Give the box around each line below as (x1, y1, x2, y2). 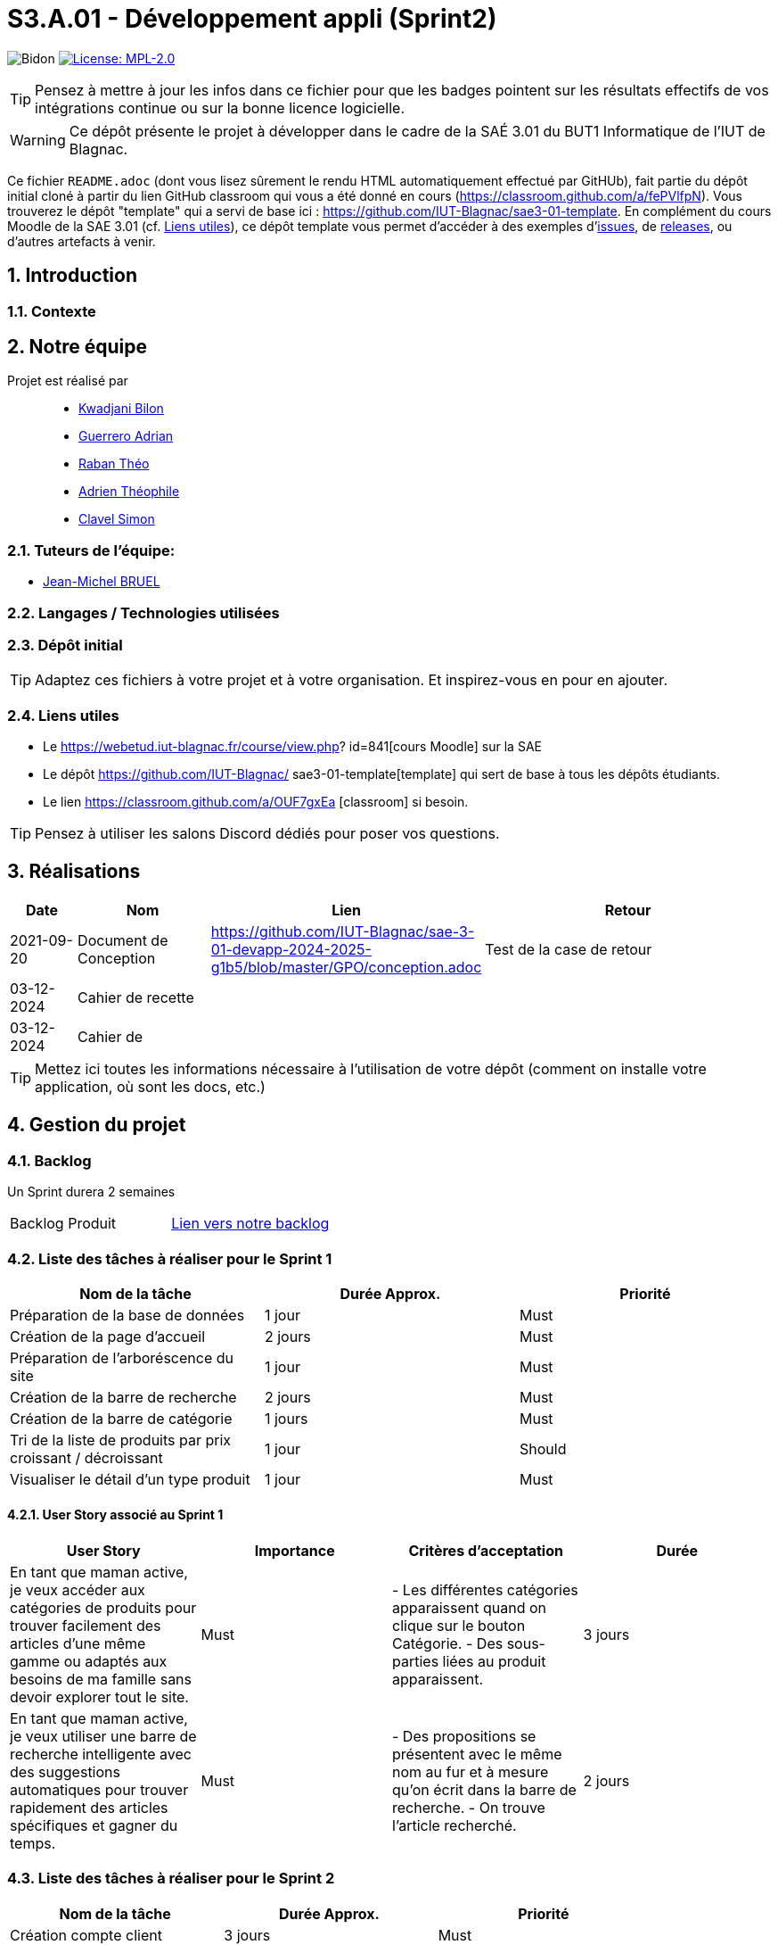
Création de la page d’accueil (10, 1327, 205, 1345)
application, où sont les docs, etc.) (35, 1077, 266, 1096)
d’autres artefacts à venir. (7, 233, 156, 249)
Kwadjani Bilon (78, 401, 164, 417)
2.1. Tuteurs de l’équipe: (7, 541, 176, 559)
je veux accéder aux (10, 1581, 145, 1600)
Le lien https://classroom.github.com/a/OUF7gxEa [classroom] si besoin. (43, 794, 469, 810)
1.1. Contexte (7, 302, 96, 320)
